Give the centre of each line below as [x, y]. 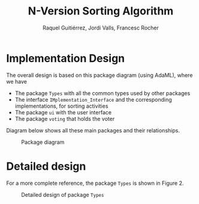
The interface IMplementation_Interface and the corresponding [93, 99]
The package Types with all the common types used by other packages [102, 93]
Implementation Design [66, 58]
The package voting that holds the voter [65, 119]
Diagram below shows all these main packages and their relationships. [93, 130]
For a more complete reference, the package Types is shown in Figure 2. [95, 183]
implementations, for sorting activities [61, 106]
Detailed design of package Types [63, 194]
